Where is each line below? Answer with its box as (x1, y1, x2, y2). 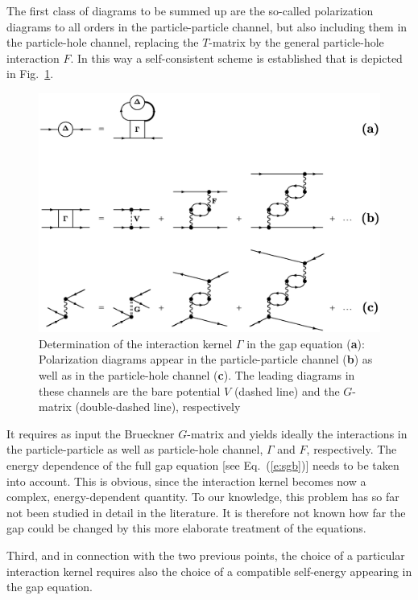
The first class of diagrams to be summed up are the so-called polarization (6, 2, 374, 18)
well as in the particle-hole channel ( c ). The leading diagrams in (39, 367, 355, 384)
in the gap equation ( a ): (246, 335, 365, 351)
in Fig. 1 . (6, 65, 54, 82)
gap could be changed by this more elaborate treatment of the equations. (6, 520, 366, 536)
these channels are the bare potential (39, 382, 221, 399)
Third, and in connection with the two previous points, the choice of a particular (6, 546, 405, 563)
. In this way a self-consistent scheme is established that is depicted (70, 49, 403, 66)
